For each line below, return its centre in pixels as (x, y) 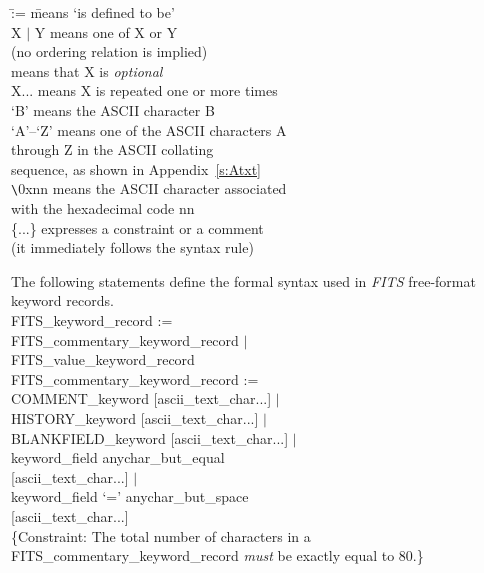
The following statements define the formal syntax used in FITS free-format (243, 280)
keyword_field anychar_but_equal (118, 457)
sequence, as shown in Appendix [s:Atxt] (136, 168)
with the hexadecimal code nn (103, 208)
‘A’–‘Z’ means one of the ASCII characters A (149, 129)
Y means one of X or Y (106, 31)
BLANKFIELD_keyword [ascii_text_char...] (150, 437)
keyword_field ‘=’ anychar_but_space (130, 496)
